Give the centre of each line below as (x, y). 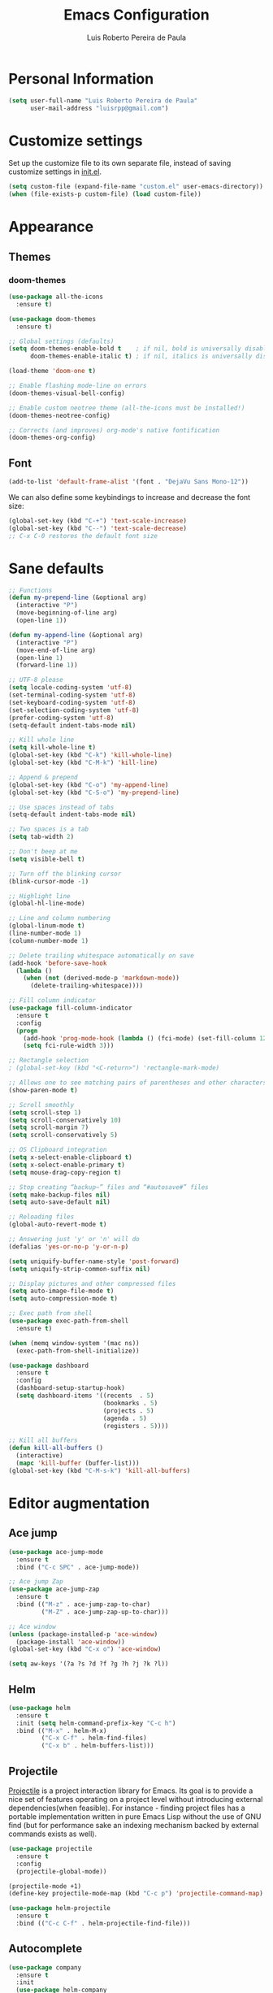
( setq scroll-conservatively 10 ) (65, 1120)
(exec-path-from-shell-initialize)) (78, 1351)
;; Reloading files (41, 1217)
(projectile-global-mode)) (61, 1871)
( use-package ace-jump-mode (56, 1552)
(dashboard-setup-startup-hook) (71, 1388)
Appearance (51, 227)
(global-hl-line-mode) (47, 904)
